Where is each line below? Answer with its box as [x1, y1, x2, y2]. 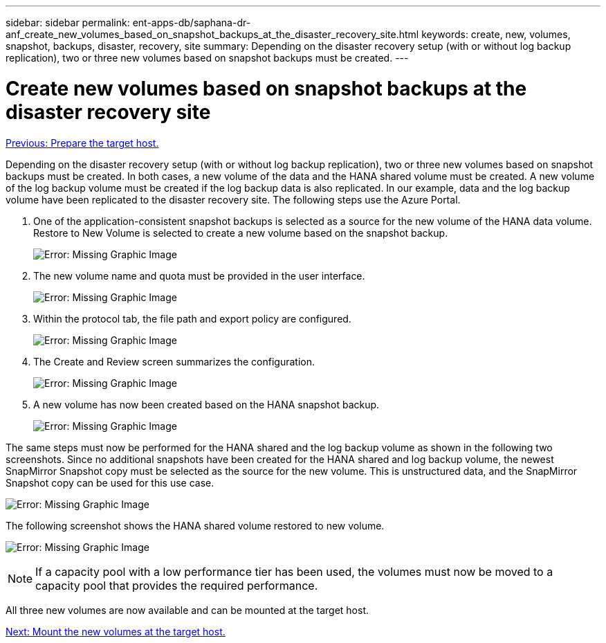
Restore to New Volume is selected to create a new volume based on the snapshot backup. [33, 226, 448, 239]
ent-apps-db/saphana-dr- [132, 17, 251, 28]
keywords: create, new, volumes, [421, 28, 571, 40]
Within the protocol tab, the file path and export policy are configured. [33, 312, 351, 325]
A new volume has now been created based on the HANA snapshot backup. [33, 398, 380, 410]
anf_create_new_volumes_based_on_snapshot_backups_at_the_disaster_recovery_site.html [6, 28, 419, 40]
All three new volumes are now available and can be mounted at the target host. [6, 604, 369, 616]
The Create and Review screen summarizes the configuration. [33, 355, 315, 368]
